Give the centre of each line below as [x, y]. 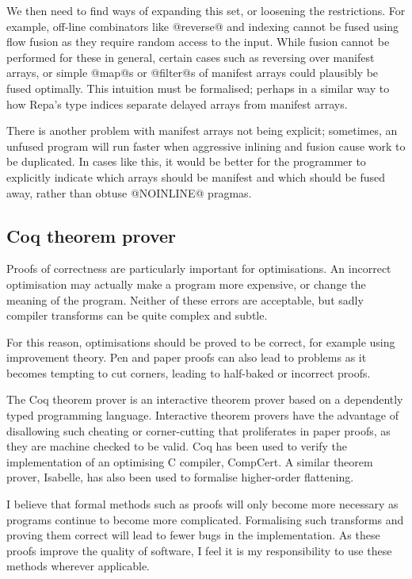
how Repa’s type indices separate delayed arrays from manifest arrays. [177, 104]
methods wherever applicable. [78, 566]
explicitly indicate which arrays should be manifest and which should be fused [196, 176]
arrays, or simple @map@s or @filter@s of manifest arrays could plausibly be [193, 73]
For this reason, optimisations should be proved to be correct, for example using [201, 341]
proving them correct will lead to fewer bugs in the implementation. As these [193, 535]
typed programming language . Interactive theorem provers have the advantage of [202, 415]
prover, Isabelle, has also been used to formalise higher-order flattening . [180, 477]
